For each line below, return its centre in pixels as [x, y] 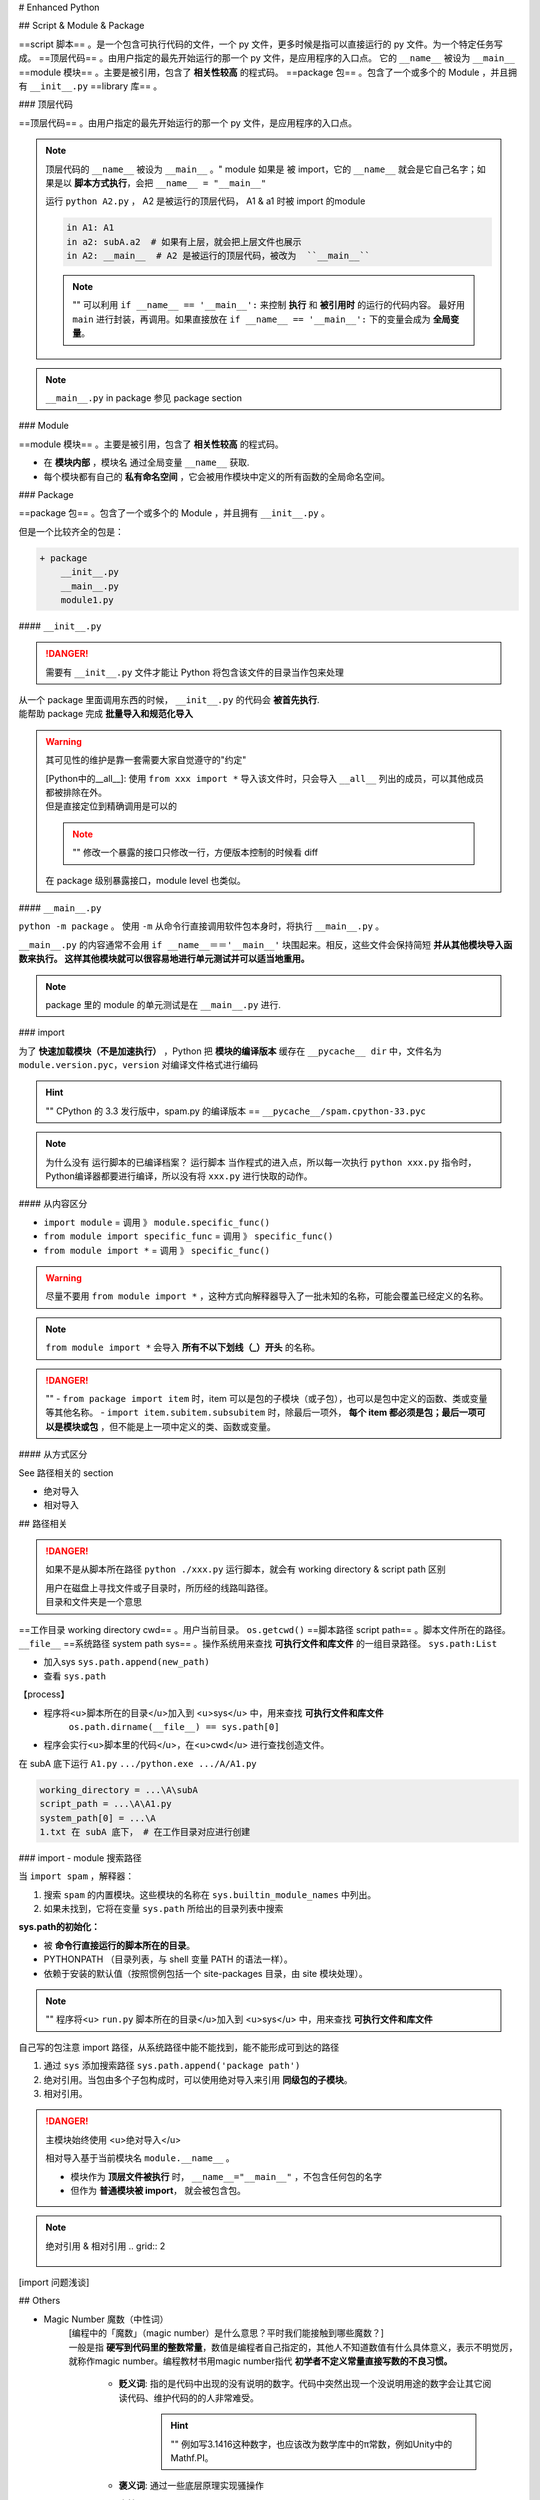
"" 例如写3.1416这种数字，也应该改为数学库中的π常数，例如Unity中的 [311, 2444]
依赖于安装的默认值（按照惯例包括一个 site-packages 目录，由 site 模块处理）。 [206, 1973]
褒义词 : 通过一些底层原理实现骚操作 [191, 2486]
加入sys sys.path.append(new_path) [126, 1662]
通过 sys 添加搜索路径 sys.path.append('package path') [172, 2066]
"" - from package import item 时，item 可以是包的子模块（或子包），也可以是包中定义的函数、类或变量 [266, 1398]
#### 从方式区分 [53, 1454]
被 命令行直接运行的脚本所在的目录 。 [119, 1945]
